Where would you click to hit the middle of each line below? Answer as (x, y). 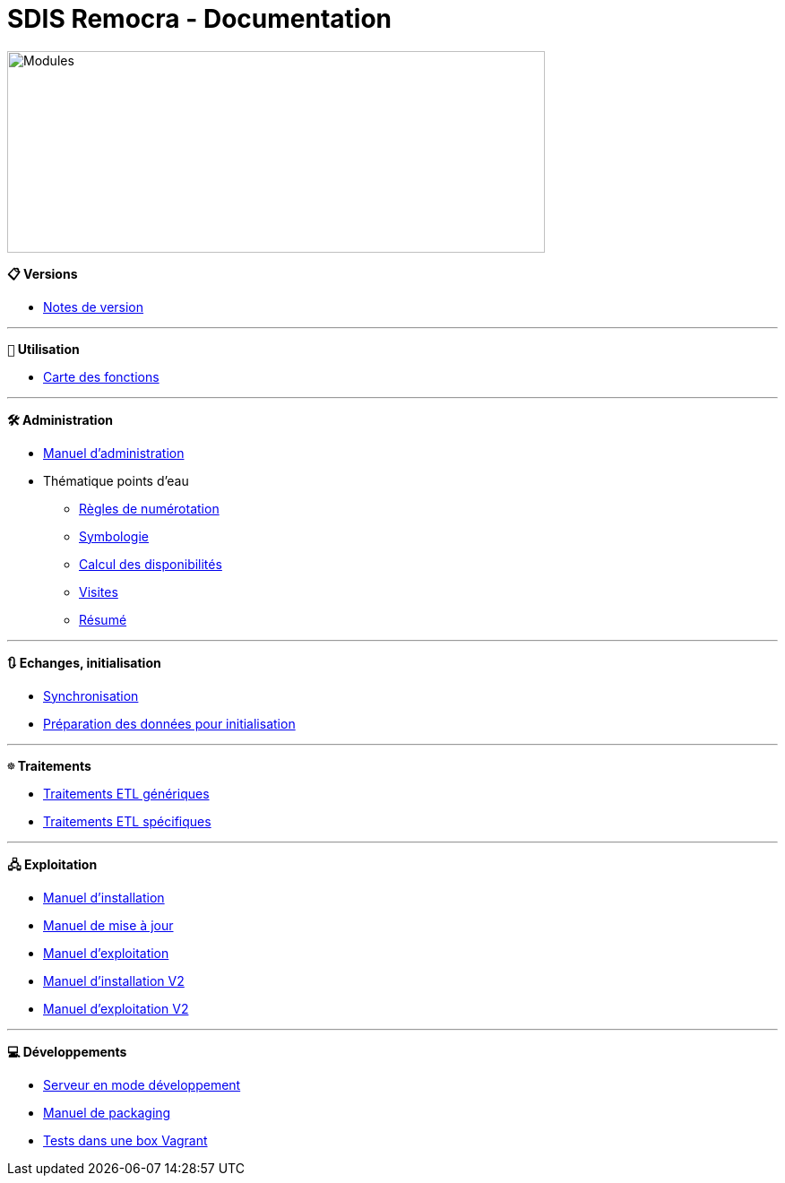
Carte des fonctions (101, 376)
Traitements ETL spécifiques (127, 821)
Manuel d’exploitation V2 (116, 1008)
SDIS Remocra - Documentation (199, 19)
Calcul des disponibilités (151, 564)
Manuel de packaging (107, 1112)
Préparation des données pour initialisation (169, 723)
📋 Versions (43, 273)
